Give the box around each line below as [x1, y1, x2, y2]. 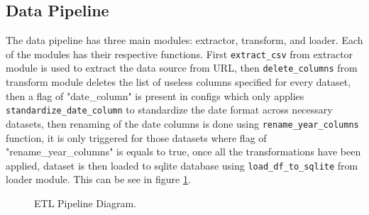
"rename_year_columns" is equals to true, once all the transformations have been [6, 144, 361, 159]
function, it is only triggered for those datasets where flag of [6, 130, 267, 145]
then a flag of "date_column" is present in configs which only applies [6, 88, 304, 103]
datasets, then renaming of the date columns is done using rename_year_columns [6, 116, 359, 131]
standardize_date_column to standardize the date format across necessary [6, 102, 333, 117]
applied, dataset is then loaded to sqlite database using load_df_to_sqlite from [6, 158, 358, 172]
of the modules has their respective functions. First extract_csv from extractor [6, 46, 353, 61]
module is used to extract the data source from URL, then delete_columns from [6, 60, 358, 75]
